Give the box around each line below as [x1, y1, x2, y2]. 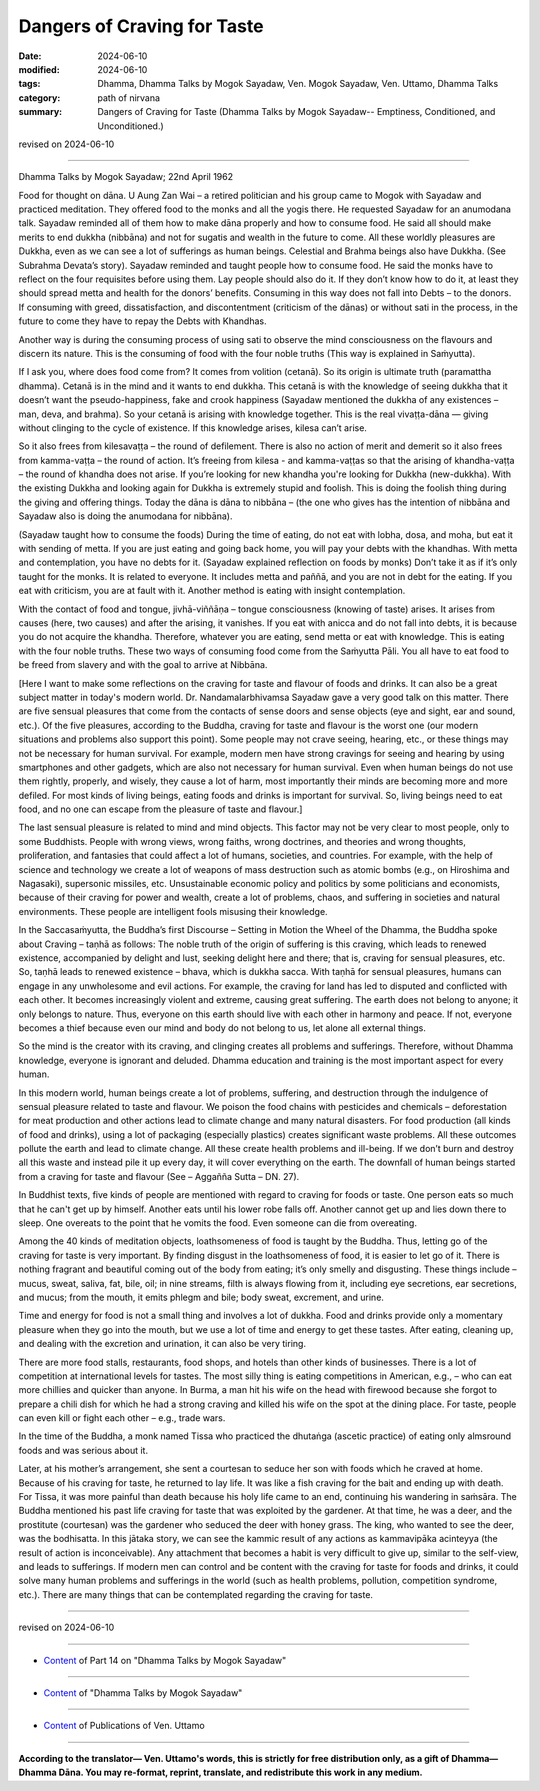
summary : [18, 106, 63, 118]
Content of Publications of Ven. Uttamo [43, 1720, 205, 1732]
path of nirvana [97, 91, 160, 104]
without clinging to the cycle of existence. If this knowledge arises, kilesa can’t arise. [18, 421, 367, 434]
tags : [18, 78, 41, 90]
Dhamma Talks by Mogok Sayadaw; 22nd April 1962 [18, 171, 234, 183]
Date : [18, 50, 42, 62]
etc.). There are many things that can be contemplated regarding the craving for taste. [18, 1588, 374, 1600]
